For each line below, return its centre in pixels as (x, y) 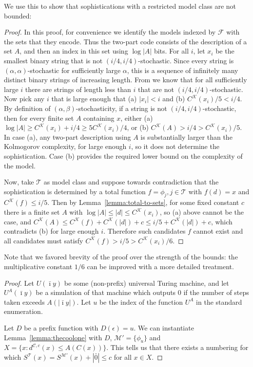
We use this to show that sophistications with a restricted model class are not (120, 6)
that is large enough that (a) (94, 99)
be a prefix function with (61, 328)
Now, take (19, 182)
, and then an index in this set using (74, 51)
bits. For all (171, 51)
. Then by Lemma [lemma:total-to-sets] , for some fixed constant (143, 202)
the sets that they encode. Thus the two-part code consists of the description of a (126, 41)
